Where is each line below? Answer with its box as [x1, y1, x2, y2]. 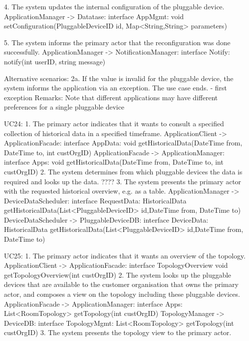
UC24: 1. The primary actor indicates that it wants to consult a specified [4, 118, 224, 128]
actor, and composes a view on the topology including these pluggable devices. [4, 289, 240, 299]
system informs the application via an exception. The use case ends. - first [4, 83, 227, 93]
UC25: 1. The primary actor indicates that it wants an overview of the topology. [4, 250, 246, 260]
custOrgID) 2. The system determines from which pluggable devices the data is [4, 166, 243, 176]
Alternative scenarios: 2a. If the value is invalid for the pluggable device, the [4, 73, 234, 83]
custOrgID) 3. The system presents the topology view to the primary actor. [4, 327, 231, 338]
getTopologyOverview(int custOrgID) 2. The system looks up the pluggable [4, 269, 231, 280]
